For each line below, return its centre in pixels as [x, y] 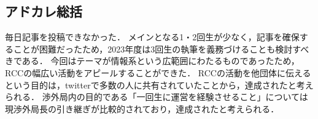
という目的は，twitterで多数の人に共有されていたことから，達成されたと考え [159, 85]
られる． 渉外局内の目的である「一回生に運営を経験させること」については [157, 97]
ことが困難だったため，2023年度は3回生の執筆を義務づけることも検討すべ [161, 49]
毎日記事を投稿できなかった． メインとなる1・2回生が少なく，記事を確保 [152, 37]
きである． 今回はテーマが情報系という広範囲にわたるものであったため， [152, 61]
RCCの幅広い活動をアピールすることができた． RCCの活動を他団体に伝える [158, 72]
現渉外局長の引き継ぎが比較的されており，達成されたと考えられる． [142, 108]
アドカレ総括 [44, 11]
